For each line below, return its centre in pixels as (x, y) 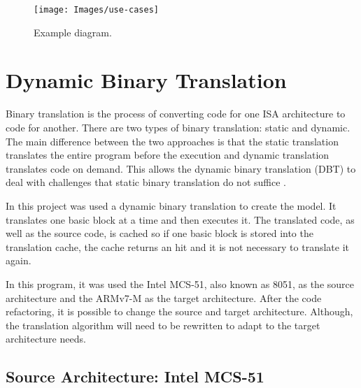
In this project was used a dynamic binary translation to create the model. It (171, 205)
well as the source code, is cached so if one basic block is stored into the (160, 233)
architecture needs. (46, 339)
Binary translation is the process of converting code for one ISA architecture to (176, 114)
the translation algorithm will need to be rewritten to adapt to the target (163, 325)
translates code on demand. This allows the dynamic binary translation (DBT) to (181, 168)
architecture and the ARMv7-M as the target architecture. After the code (164, 297)
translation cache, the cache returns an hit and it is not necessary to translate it (178, 246)
